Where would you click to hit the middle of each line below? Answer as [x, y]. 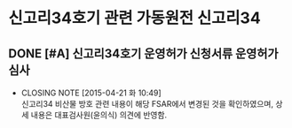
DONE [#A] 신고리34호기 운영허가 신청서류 [121, 53]
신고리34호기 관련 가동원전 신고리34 [134, 18]
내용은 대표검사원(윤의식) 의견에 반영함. [99, 115]
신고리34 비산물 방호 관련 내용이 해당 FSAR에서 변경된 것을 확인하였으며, [147, 104]
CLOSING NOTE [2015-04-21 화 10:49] [91, 93]
